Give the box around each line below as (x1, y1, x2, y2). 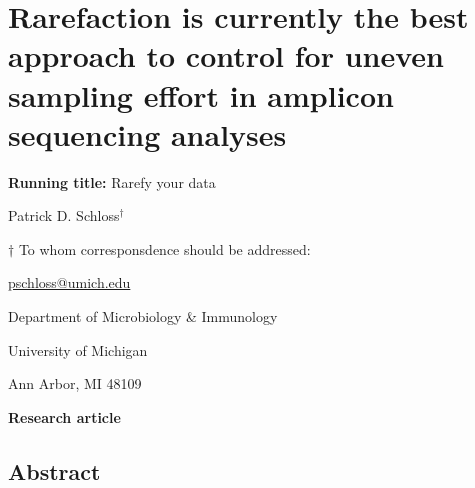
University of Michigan (8, 339, 148, 360)
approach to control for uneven (8, 35, 444, 76)
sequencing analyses (8, 113, 287, 154)
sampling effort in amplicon (8, 74, 394, 115)
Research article (8, 406, 121, 427)
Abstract (8, 455, 101, 486)
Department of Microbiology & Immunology (8, 306, 278, 327)
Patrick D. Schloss (8, 205, 120, 226)
